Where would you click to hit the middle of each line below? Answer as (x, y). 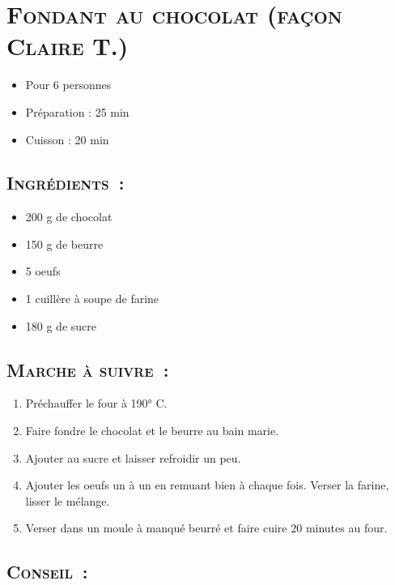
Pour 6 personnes (68, 85)
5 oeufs (43, 271)
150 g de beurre (64, 243)
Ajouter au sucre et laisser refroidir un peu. (133, 457)
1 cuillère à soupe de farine (92, 299)
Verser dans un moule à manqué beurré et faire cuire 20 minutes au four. (206, 528)
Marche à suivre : (88, 369)
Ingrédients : (66, 183)
